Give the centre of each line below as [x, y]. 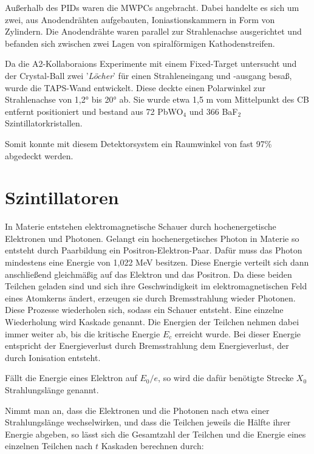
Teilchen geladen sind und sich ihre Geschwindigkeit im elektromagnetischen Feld [156, 286]
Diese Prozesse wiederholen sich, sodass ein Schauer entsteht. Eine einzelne [144, 310]
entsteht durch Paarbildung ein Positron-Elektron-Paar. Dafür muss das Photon [154, 250]
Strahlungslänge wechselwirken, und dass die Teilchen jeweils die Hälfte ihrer [148, 422]
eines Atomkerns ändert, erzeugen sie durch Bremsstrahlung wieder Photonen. [150, 298]
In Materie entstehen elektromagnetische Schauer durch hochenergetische [141, 226]
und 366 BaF [213, 111]
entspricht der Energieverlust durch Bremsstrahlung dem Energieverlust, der [147, 346]
